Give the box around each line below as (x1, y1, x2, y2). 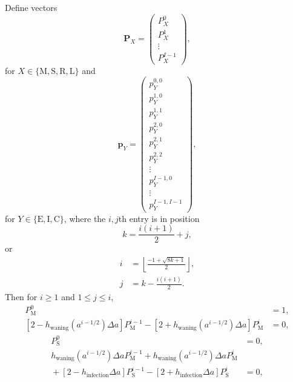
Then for (5, 290, 38, 303)
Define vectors (5, 1, 58, 13)
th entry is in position (118, 212, 200, 224)
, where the (64, 212, 106, 224)
